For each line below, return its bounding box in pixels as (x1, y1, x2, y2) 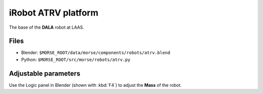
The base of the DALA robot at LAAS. (9, 24, 84, 30)
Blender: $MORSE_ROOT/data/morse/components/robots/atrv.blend (21, 50, 170, 56)
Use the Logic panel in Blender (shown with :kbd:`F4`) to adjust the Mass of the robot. (9, 82, 182, 88)
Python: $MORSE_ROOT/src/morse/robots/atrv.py (21, 56, 131, 62)
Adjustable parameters (9, 69, 80, 77)
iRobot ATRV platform (9, 7, 98, 18)
